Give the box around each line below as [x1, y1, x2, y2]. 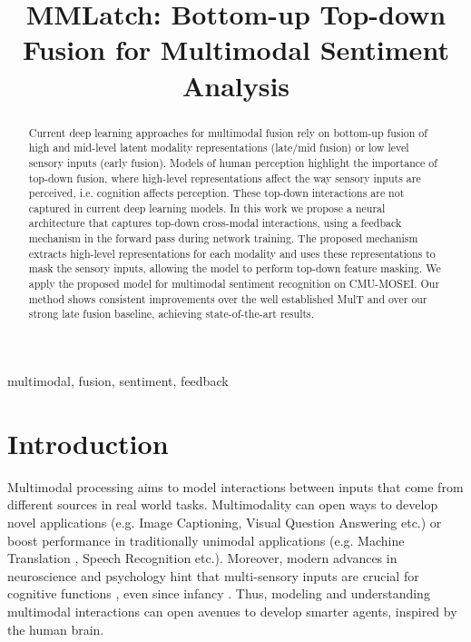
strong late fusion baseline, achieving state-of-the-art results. [28, 306, 315, 321]
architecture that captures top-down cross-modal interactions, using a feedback [28, 215, 402, 231]
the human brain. [7, 619, 104, 638]
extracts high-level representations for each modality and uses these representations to [28, 245, 436, 261]
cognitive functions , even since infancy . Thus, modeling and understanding [7, 584, 430, 603]
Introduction [7, 424, 169, 461]
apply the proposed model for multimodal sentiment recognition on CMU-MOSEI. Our [28, 276, 440, 291]
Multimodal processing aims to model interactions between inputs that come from [7, 477, 464, 496]
